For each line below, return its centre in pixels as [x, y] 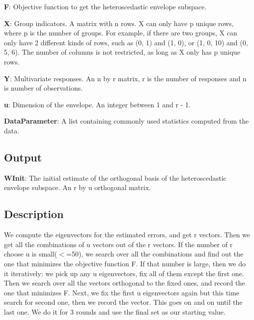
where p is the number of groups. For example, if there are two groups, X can [121, 33]
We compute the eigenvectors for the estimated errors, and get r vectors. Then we [127, 235]
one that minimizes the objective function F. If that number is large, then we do [125, 263]
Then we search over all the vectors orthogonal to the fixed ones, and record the [125, 283]
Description [34, 214]
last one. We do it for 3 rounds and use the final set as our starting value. [115, 311]
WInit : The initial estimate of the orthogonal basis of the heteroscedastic [115, 177]
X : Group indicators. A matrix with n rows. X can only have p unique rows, [119, 23]
